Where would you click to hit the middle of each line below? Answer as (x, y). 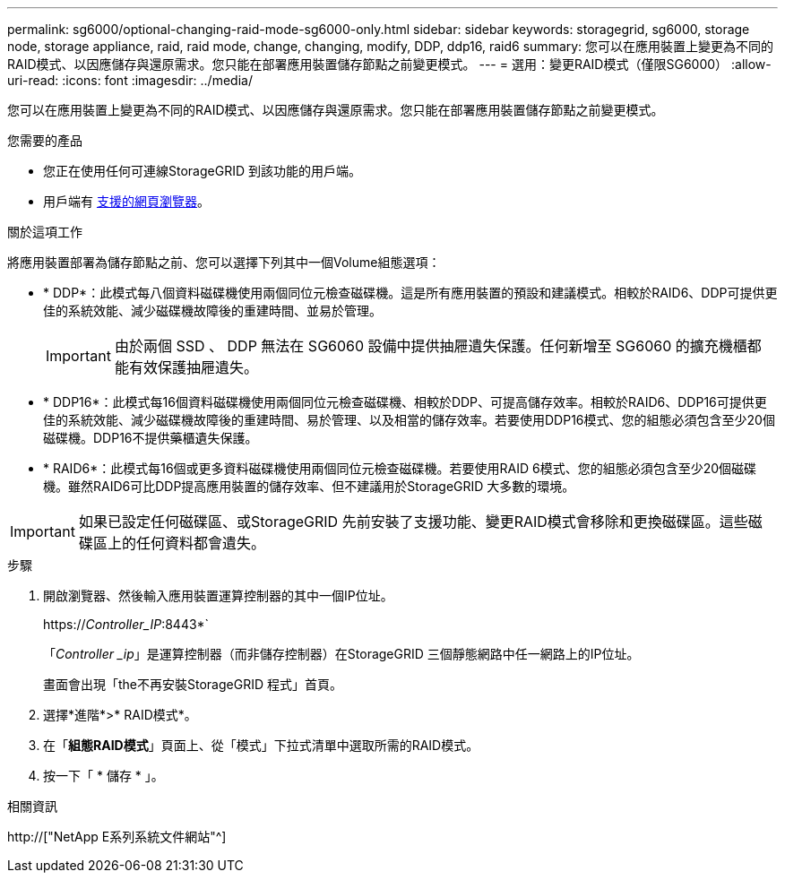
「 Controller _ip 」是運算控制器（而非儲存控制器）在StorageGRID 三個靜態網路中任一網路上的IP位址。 (341, 654)
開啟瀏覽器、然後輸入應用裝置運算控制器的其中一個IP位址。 (218, 595)
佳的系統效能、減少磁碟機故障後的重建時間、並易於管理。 (212, 311)
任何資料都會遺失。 (200, 543)
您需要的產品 (45, 140)
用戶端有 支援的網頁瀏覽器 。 (126, 201)
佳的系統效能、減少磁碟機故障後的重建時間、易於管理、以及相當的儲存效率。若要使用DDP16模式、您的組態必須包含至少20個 (409, 420)
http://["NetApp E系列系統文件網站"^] (117, 837)
